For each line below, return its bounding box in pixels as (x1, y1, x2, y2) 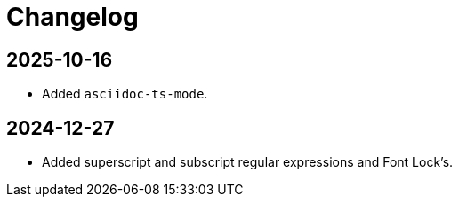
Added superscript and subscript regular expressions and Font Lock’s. (42, 154, 454, 170)
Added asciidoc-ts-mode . (42, 86, 208, 102)
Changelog (6, 2, 139, 32)
